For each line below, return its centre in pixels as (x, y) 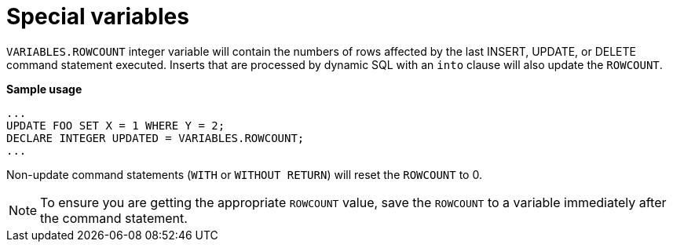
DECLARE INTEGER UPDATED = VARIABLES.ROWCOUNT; (155, 138)
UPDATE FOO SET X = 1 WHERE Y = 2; (116, 125)
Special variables (98, 16)
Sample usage (44, 89)
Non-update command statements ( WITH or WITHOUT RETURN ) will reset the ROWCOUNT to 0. (244, 174)
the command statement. (114, 218)
